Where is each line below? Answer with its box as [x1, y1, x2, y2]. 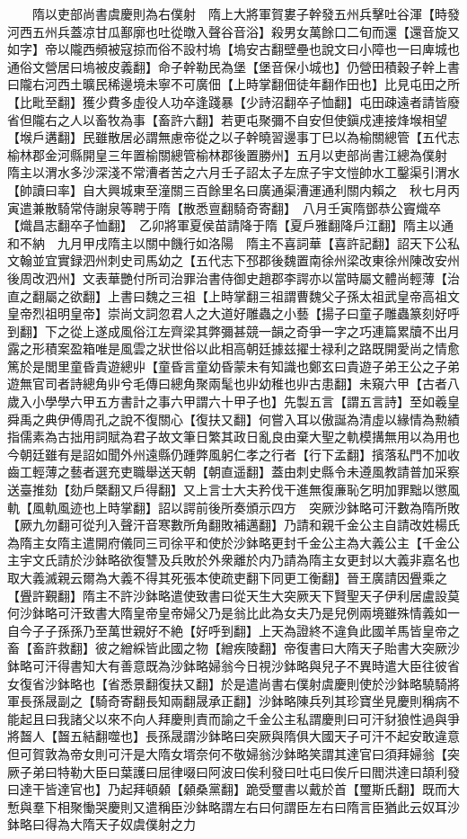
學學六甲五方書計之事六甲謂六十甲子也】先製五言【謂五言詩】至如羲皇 [44, 392, 460, 411]
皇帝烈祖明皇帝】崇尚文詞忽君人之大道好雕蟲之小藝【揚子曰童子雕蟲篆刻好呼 [7, 304, 460, 323]
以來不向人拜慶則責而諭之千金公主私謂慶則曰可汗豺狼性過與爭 [94, 709, 460, 727]
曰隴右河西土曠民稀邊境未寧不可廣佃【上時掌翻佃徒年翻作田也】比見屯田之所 [7, 75, 460, 94]
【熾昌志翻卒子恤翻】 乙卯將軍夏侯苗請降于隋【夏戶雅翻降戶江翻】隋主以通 [7, 216, 454, 235]
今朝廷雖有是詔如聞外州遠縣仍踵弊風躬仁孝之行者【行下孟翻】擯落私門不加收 [7, 444, 460, 463]
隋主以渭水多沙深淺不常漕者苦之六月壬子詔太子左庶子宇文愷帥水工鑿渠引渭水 [7, 163, 460, 182]
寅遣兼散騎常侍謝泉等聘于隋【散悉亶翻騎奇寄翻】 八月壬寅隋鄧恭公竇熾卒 [7, 198, 441, 217]
